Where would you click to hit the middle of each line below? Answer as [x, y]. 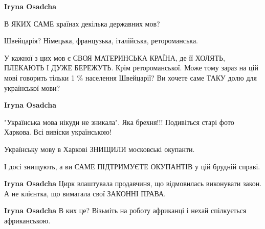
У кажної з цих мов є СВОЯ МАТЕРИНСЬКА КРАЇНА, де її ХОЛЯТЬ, [115, 57]
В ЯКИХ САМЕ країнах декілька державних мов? [82, 23]
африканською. [27, 220]
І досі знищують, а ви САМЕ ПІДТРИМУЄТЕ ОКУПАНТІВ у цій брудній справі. [132, 166]
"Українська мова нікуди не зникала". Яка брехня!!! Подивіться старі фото [119, 122]
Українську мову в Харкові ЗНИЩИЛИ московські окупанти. [100, 149]
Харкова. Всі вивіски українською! [58, 132]
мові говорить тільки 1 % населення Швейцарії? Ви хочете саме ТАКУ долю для [130, 77]
